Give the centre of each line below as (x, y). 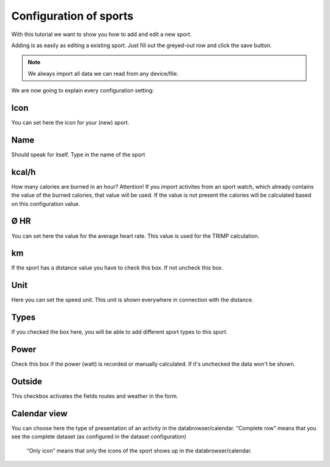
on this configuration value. (46, 204)
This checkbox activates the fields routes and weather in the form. (95, 396)
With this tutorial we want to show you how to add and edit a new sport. (101, 34)
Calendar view (39, 414)
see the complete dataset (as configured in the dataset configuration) (99, 436)
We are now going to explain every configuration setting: (82, 90)
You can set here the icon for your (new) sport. (70, 123)
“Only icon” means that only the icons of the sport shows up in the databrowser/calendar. (139, 450)
